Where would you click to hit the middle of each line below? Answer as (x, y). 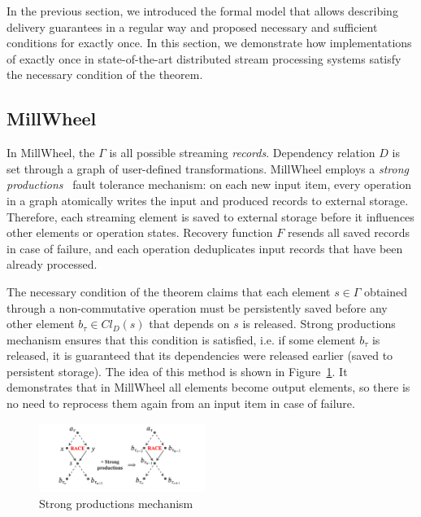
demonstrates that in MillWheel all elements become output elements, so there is (208, 387)
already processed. (52, 264)
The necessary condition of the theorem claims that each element (169, 291)
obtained (386, 291)
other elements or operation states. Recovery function (140, 232)
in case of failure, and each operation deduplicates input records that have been (205, 248)
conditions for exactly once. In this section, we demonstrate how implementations (209, 43)
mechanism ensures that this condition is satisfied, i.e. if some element (181, 339)
